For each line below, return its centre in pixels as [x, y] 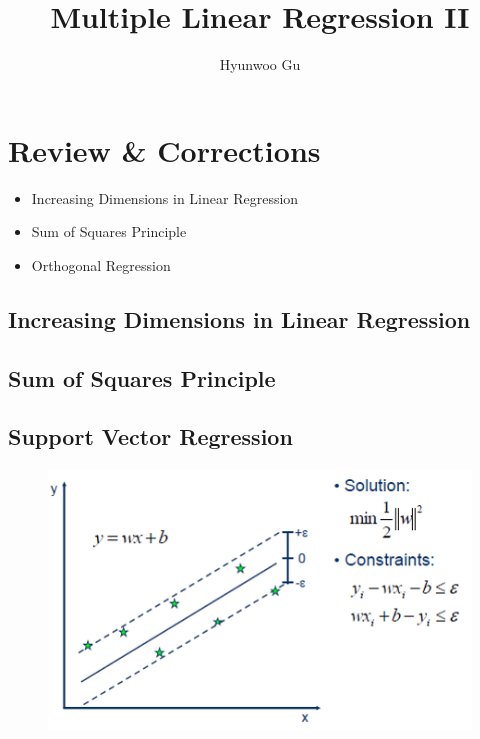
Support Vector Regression [150, 436]
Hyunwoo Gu [260, 64]
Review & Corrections [164, 149]
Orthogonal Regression [101, 264]
